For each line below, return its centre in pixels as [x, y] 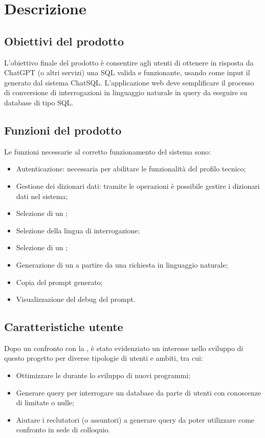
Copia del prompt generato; [59, 282]
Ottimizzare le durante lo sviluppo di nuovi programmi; [103, 375]
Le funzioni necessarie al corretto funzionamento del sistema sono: [107, 151]
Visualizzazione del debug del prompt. [76, 299]
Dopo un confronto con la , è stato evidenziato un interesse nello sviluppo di [124, 348]
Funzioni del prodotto [63, 130]
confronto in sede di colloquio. [63, 430]
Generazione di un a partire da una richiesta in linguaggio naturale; [122, 264]
